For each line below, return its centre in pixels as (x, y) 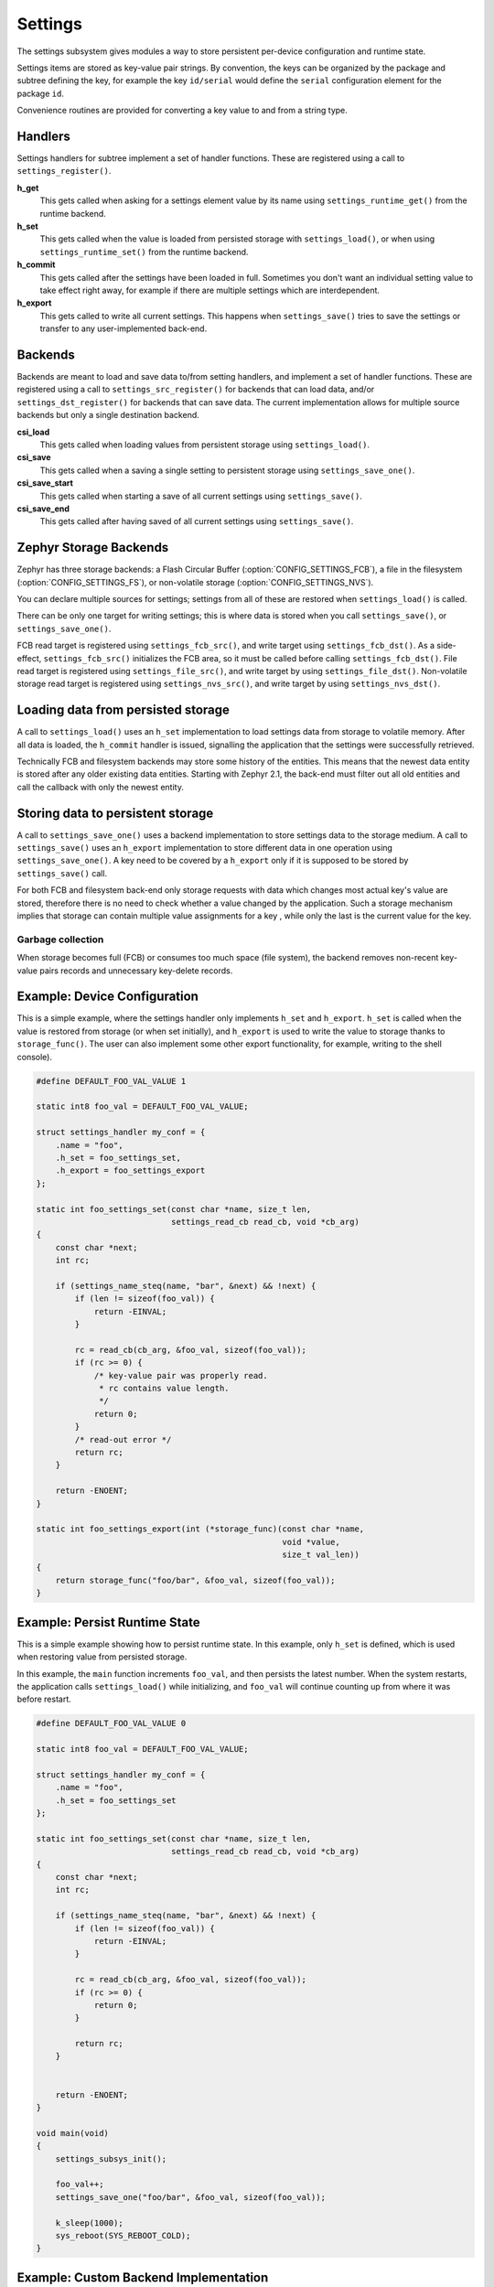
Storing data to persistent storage (115, 813)
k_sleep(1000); (89, 2223)
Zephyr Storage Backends (93, 548)
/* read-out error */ (123, 1439)
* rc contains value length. (164, 1389)
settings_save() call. (62, 873)
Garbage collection (60, 939)
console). (34, 1057)
